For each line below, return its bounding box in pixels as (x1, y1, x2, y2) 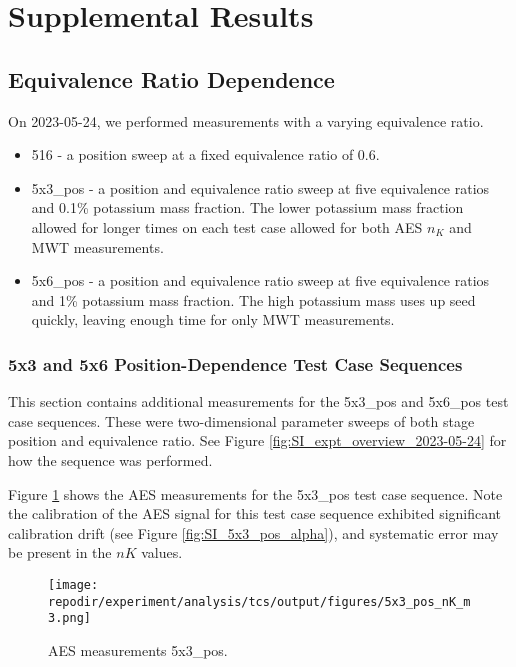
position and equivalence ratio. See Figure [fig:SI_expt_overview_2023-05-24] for (8, 430, 507, 451)
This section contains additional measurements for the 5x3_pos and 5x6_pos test (8, 391, 509, 412)
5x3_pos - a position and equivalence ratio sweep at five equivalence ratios (31, 177, 490, 198)
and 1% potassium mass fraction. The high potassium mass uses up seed (31, 289, 476, 310)
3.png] (48, 611, 91, 626)
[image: (48, 577, 99, 592)
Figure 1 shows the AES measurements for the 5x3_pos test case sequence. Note (8, 483, 503, 504)
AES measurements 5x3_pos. (48, 639, 228, 660)
